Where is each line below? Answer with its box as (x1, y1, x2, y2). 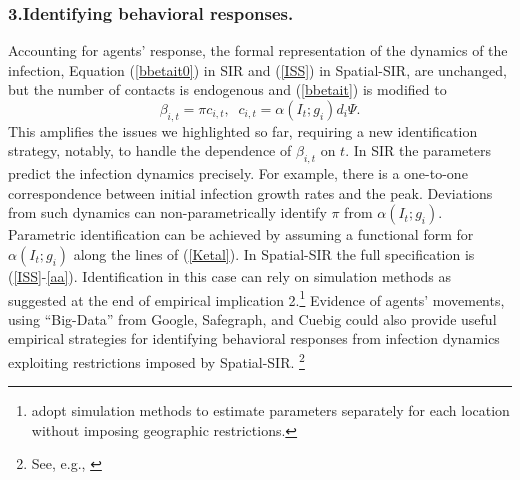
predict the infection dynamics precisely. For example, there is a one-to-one (8, 163, 468, 184)
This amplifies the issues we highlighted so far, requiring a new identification (8, 120, 478, 141)
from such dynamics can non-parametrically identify (8, 202, 327, 223)
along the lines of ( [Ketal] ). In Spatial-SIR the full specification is (73, 243, 475, 264)
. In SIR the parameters (345, 140, 491, 161)
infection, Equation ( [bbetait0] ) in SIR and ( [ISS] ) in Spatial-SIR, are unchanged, (8, 59, 507, 80)
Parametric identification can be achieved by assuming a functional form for (8, 224, 474, 245)
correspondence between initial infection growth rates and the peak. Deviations (8, 182, 493, 203)
